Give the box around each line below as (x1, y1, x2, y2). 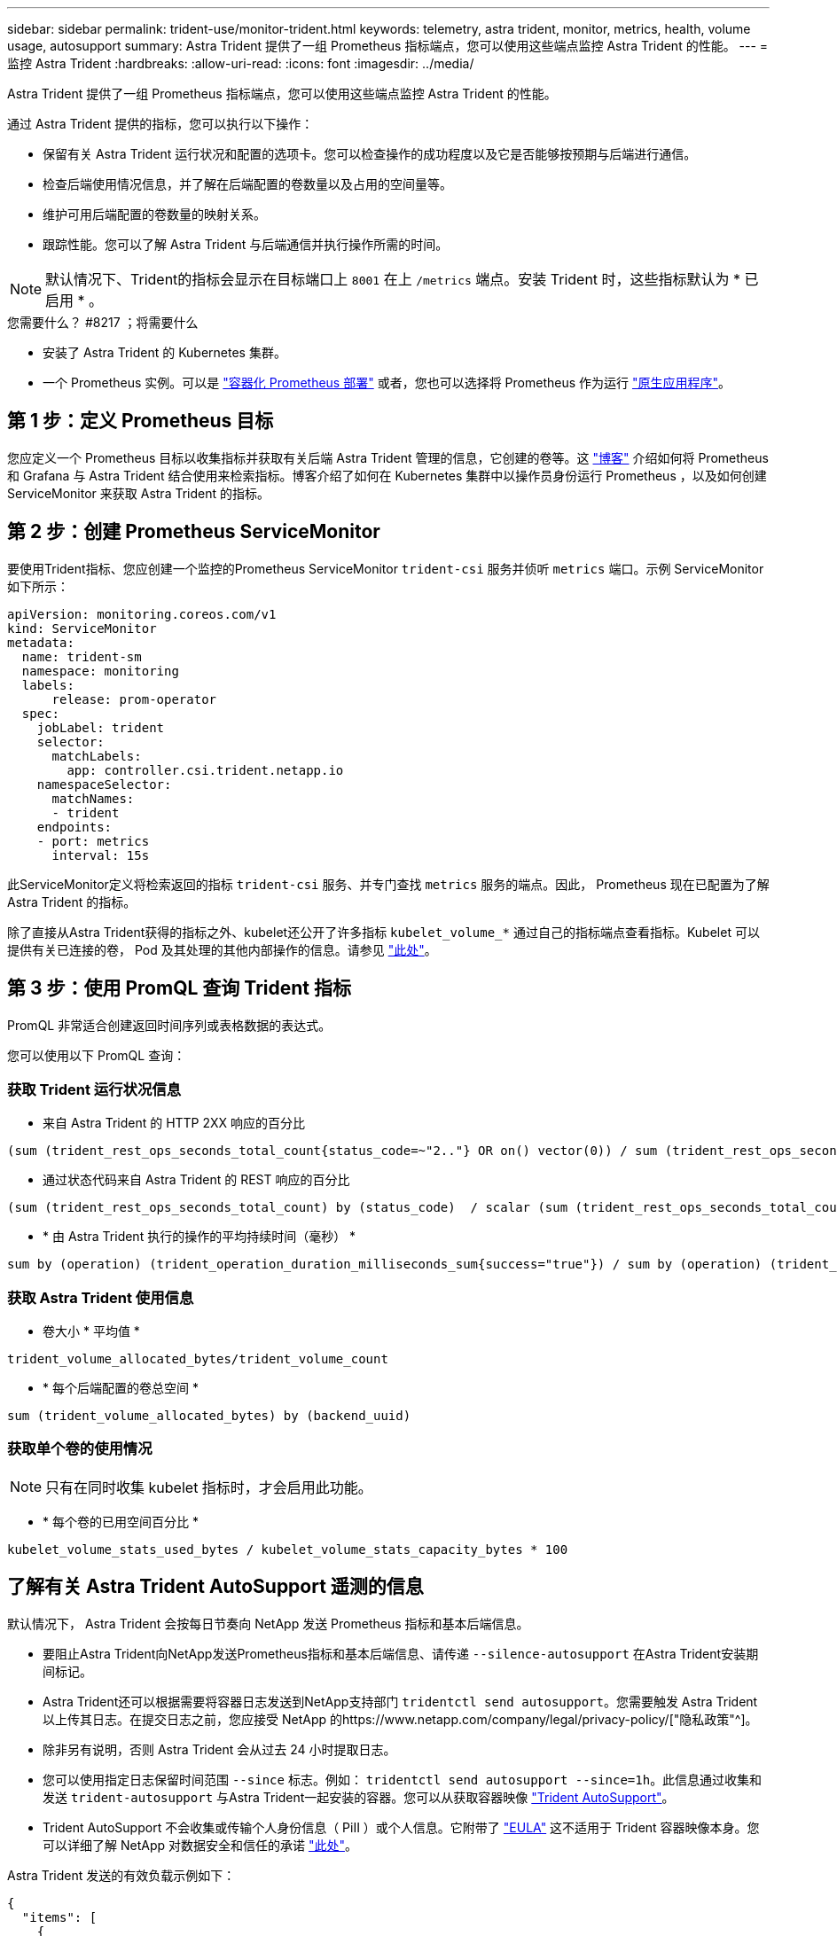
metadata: (7, 635, 74, 650)
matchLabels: (51, 748, 142, 763)
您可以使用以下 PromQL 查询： (7, 1047, 186, 1063)
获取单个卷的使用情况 (7, 1440, 153, 1458)
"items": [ (21, 1909, 98, 1924)
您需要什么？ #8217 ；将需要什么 (7, 315, 199, 330)
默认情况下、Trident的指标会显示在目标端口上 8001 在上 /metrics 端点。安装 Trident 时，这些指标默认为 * (45, 270, 741, 288)
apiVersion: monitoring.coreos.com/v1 (7, 606, 277, 621)
